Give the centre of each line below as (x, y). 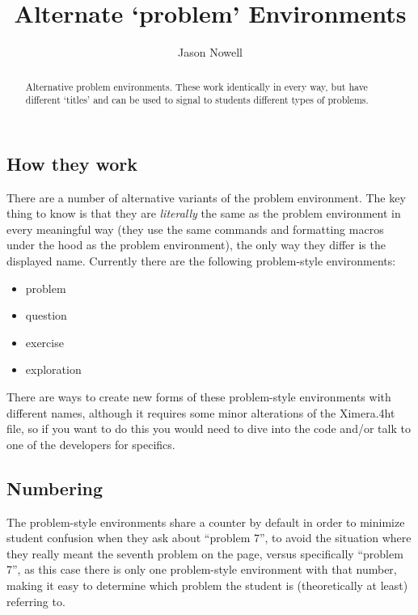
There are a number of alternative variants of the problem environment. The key (206, 197)
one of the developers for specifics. (91, 444)
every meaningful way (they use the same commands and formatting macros (195, 229)
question (46, 315)
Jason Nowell (210, 52)
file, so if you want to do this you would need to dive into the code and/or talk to (209, 428)
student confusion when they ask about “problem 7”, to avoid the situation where (209, 538)
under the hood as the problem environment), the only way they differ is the (196, 245)
